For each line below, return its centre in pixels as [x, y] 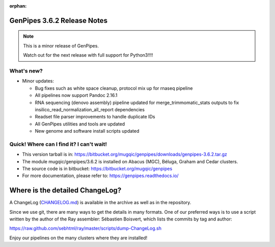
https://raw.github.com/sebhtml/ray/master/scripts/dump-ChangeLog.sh [85, 228]
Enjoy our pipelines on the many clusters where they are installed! [78, 238]
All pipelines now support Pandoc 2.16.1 [76, 95]
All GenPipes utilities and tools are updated [80, 124]
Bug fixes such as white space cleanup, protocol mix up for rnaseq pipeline [114, 88]
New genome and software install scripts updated [87, 131]
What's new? [26, 70]
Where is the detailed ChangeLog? [65, 191]
